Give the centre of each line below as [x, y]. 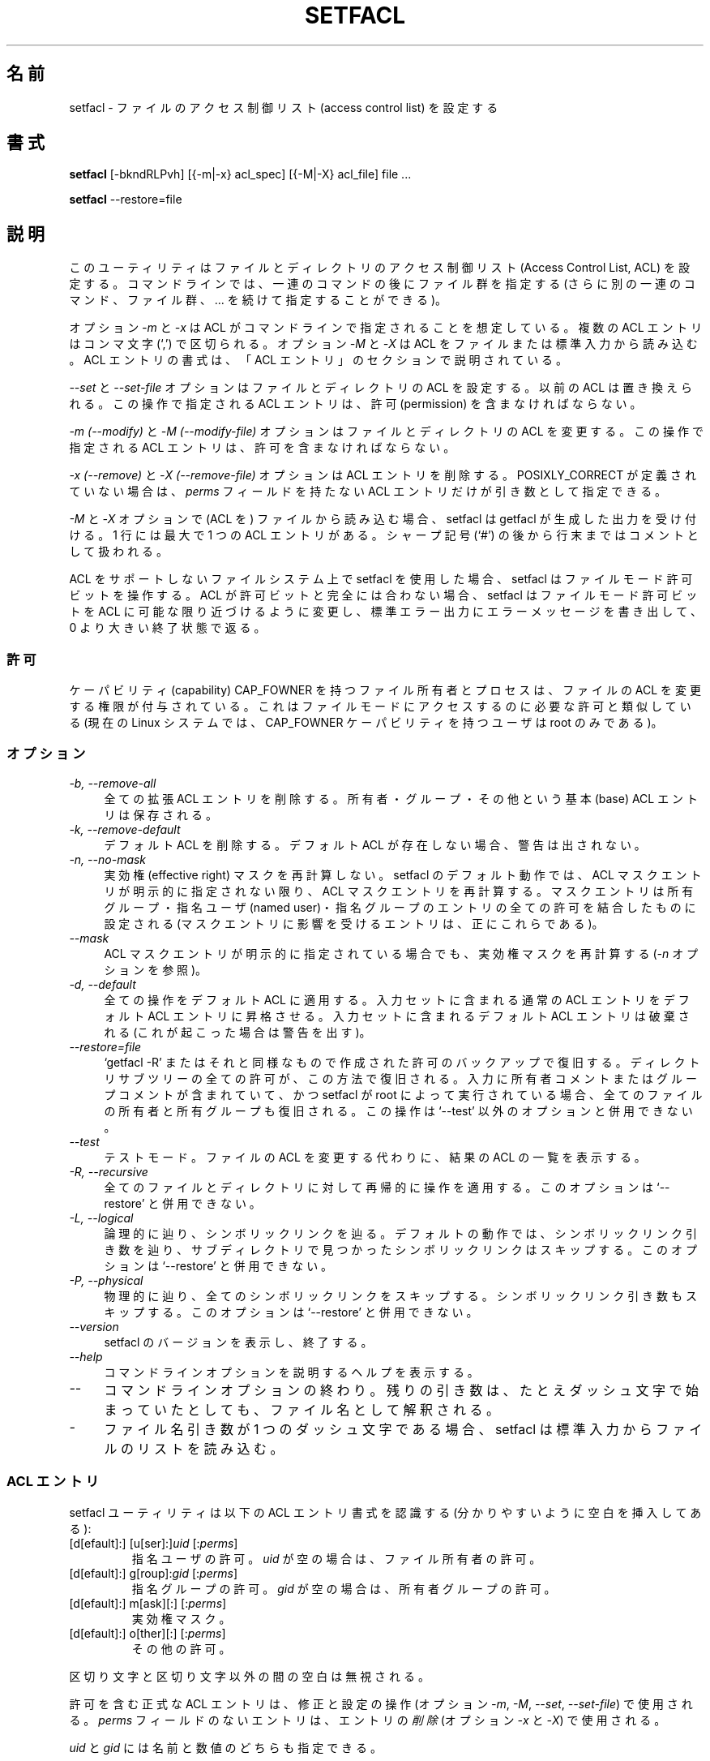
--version [94, 1326]
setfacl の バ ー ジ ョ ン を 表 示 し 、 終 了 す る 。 [238, 1342]
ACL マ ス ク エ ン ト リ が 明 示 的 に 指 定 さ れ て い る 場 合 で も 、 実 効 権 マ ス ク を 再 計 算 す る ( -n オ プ [401, 953]
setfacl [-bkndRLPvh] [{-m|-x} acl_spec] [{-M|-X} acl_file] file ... [240, 174]
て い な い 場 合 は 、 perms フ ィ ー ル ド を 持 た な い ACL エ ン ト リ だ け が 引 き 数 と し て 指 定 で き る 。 [368, 492]
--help [86, 1356]
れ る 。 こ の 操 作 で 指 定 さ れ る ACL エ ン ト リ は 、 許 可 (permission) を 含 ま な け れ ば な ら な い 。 [355, 404]
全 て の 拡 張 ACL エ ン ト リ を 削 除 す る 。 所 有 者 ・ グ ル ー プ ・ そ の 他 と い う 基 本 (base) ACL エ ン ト [401, 798]
